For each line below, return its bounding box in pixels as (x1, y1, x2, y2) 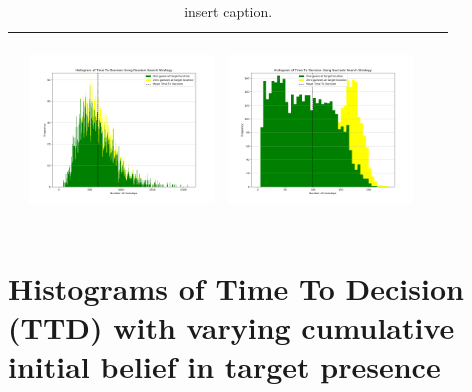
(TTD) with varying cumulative (8, 307, 455, 348)
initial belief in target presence (8, 346, 441, 387)
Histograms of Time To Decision (8, 268, 464, 309)
